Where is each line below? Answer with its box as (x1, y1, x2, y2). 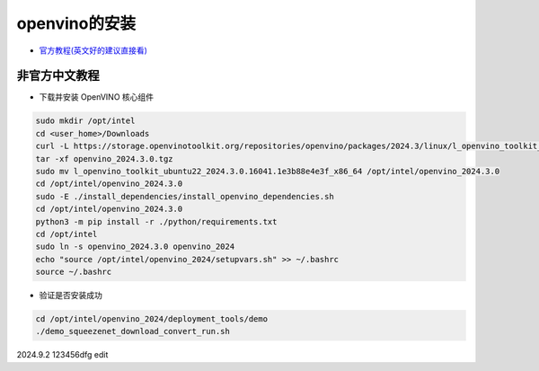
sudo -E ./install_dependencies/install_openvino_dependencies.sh (35, 191, 334, 201)
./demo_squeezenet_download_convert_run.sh (35, 326, 231, 337)
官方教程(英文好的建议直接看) (39, 45, 148, 56)
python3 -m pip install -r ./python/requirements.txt (35, 216, 278, 226)
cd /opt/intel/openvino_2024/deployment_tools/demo (35, 314, 269, 324)
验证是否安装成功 (39, 290, 102, 301)
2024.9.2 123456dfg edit (16, 349, 109, 360)
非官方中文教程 (16, 68, 100, 84)
